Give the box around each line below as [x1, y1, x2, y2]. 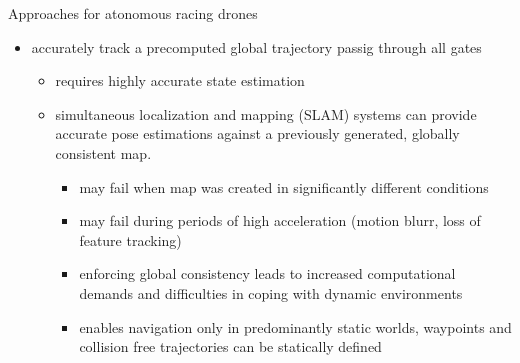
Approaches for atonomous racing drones [8, 3, 258, 23]
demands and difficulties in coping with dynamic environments [79, 282, 463, 303]
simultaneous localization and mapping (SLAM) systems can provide [55, 103, 477, 124]
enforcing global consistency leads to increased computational [79, 263, 456, 284]
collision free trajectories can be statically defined [79, 336, 382, 357]
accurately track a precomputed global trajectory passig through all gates [31, 36, 482, 57]
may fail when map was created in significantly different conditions [79, 176, 489, 197]
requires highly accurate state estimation [55, 70, 305, 91]
